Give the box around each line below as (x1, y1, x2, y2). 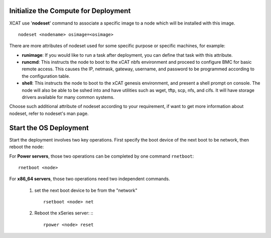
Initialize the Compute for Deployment (9, 7, 131, 15)
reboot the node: (9, 144, 44, 150)
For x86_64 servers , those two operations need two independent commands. (9, 176, 170, 182)
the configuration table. (22, 73, 70, 79)
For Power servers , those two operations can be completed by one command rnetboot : (9, 153, 194, 159)
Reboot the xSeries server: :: (34, 210, 93, 216)
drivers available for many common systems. (22, 94, 115, 100)
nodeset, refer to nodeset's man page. (9, 110, 89, 116)
